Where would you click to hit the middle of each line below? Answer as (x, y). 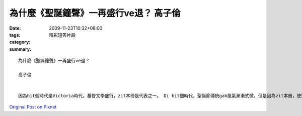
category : (20, 42)
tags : (15, 35)
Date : (15, 28)
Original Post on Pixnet (33, 107)
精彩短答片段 (62, 35)
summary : (20, 49)
